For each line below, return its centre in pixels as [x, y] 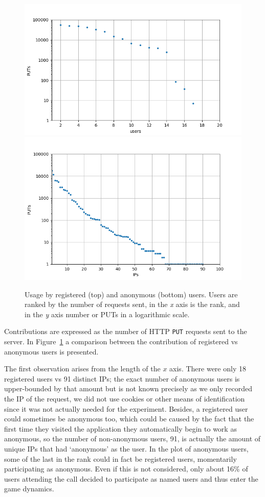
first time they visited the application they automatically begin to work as [120, 428]
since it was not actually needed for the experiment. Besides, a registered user [126, 408]
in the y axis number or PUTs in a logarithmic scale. [107, 314]
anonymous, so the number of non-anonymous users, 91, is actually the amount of [132, 439]
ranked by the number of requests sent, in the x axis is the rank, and [132, 304]
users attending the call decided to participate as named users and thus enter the [131, 478]
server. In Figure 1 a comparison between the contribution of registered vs [121, 341]
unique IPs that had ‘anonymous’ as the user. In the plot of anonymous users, [126, 449]
